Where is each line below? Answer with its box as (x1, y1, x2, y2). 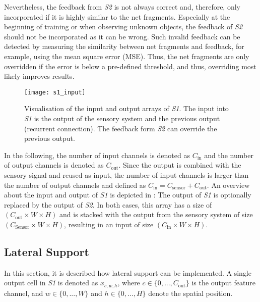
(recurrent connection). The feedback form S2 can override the (24, 123, 217, 133)
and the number (204, 149, 253, 160)
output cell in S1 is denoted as (4, 277, 98, 288)
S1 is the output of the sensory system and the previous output (24, 113, 220, 123)
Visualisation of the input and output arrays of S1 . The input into (24, 103, 229, 114)
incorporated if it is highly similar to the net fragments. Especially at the (4, 11, 230, 22)
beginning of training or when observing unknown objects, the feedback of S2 (4, 21, 243, 32)
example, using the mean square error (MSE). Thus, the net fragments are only (4, 51, 249, 61)
